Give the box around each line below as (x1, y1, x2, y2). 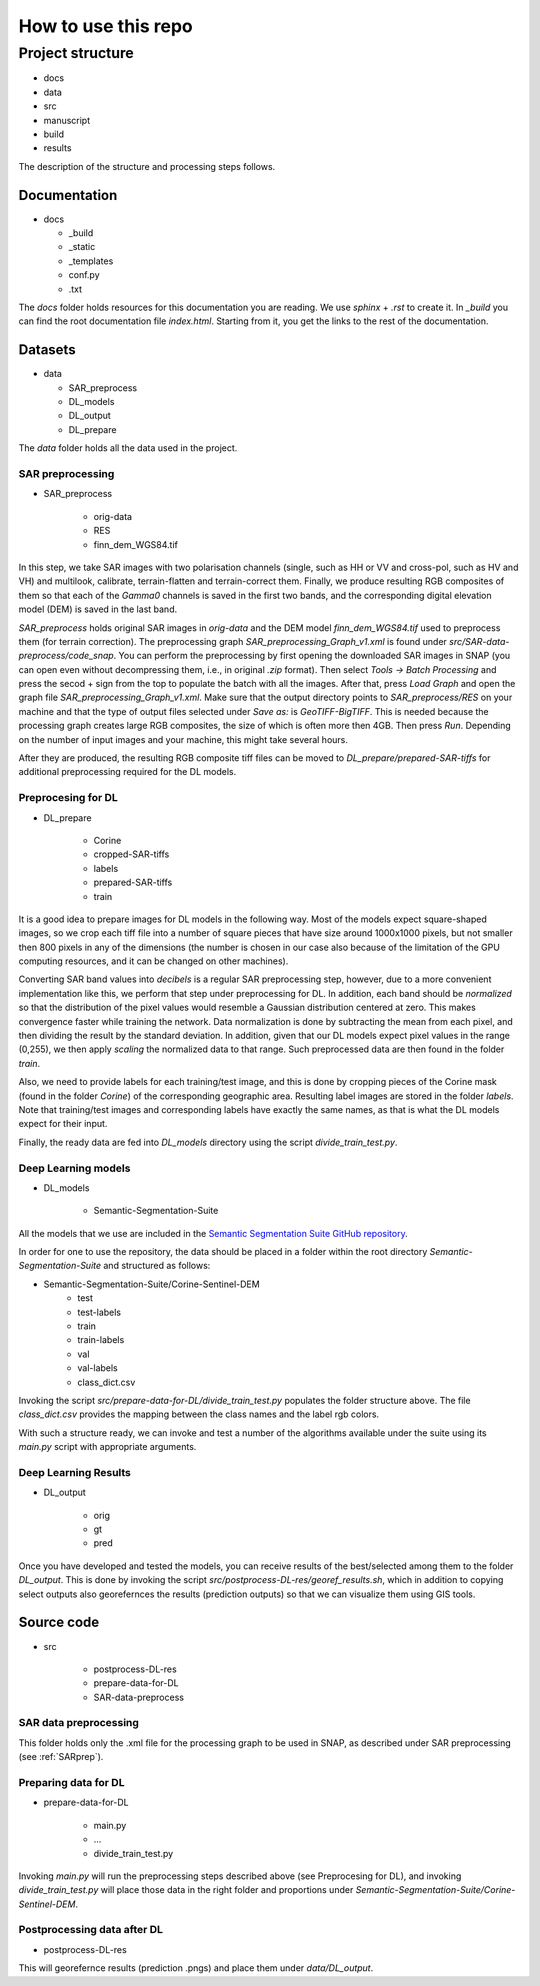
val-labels (77, 1362, 119, 1374)
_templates (68, 255, 114, 267)
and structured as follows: (103, 1260, 211, 1272)
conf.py (68, 269, 100, 281)
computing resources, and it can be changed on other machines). (18, 955, 289, 967)
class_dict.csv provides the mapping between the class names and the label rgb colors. (18, 1408, 380, 1420)
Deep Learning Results (18, 1465, 132, 1479)
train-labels (77, 1334, 125, 1346)
